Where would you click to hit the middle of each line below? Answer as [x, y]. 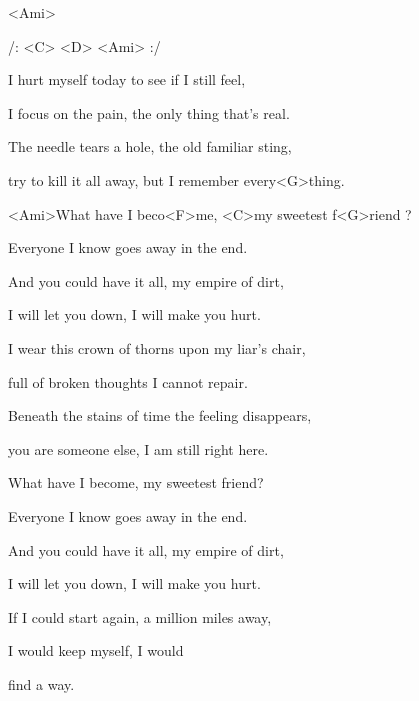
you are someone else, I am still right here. [138, 448]
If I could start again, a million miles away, [140, 616]
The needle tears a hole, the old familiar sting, [150, 146]
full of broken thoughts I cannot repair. [128, 381]
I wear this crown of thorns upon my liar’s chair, [157, 347]
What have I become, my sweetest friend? [136, 482]
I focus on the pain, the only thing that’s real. [149, 112]
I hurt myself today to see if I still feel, [127, 79]
